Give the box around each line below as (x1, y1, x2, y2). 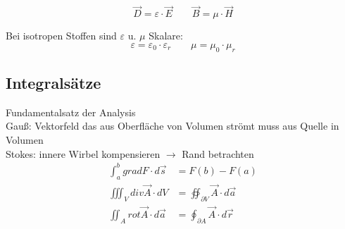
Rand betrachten (182, 146, 254, 161)
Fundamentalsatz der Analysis (6, 104, 136, 119)
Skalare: (149, 28, 183, 43)
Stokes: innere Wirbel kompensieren (6, 146, 161, 161)
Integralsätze (6, 72, 101, 93)
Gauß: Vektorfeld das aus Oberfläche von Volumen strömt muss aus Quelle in (6, 118, 339, 133)
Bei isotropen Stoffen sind (6, 28, 117, 43)
